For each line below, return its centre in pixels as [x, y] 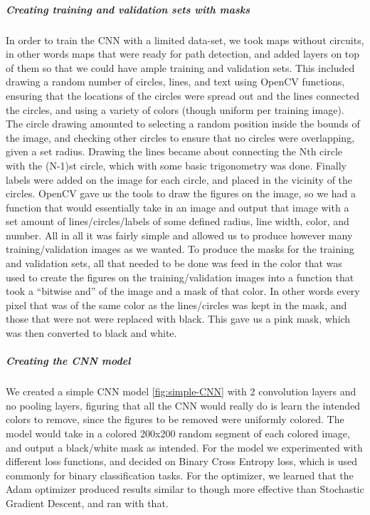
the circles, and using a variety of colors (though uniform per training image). [175, 109]
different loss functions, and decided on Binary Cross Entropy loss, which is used [181, 461]
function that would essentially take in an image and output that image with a [178, 207]
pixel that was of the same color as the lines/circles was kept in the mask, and [176, 305]
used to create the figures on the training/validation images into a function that [180, 277]
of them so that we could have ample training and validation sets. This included [180, 67]
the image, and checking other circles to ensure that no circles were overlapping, [180, 137]
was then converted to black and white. [91, 333]
